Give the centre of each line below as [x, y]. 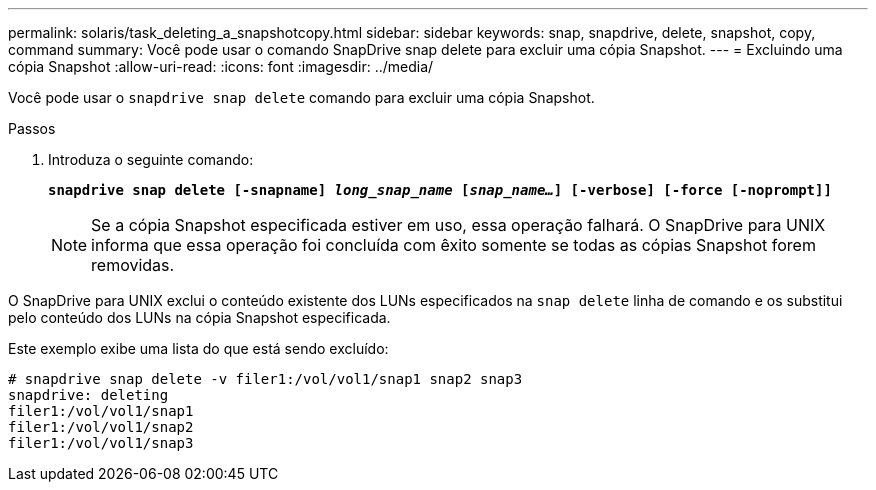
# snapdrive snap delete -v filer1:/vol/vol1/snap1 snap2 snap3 [265, 379]
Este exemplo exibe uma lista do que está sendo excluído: [198, 348]
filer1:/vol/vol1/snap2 [101, 427]
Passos [32, 128]
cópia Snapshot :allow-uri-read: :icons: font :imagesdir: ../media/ [221, 66]
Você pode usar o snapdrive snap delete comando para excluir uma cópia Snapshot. [301, 97]
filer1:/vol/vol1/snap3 [101, 443]
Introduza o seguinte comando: [151, 159]
